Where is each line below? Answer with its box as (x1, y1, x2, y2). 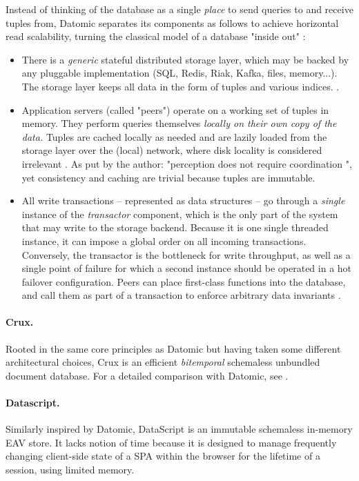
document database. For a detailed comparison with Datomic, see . (6, 368, 289, 382)
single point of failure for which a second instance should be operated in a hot (21, 261, 352, 275)
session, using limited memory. (6, 462, 135, 477)
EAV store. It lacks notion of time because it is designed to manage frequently (6, 435, 337, 449)
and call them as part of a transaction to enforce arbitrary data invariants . (21, 288, 341, 302)
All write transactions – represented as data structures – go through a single (21, 193, 345, 208)
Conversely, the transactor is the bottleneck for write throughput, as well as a (21, 247, 351, 262)
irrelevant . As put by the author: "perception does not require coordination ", (21, 156, 352, 170)
